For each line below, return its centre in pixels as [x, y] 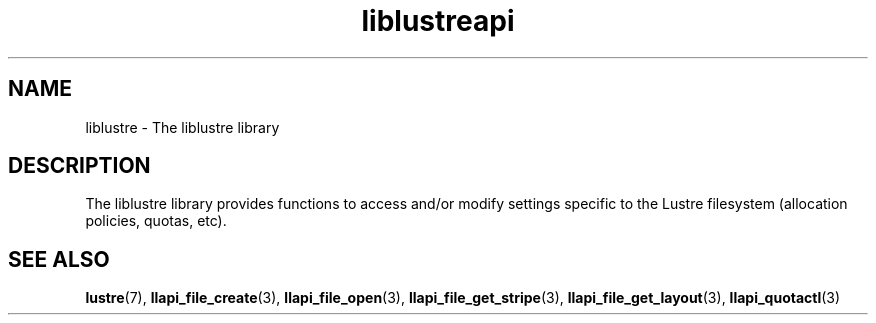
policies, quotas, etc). [156, 221]
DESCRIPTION [79, 166]
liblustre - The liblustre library [182, 127]
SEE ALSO [59, 259]
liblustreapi [438, 21]
